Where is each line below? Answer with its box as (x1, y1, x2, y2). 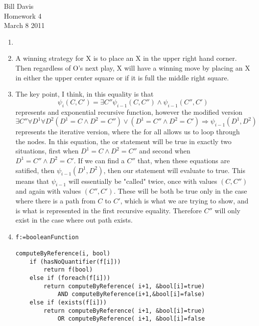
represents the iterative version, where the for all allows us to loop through (15, 126, 240, 137)
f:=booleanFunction (15, 233, 79, 241)
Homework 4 (4, 10, 42, 21)
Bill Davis (4, 1, 34, 11)
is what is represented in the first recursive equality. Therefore (15, 205, 202, 215)
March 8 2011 (4, 20, 45, 30)
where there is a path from (15, 195, 95, 205)
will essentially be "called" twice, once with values (68, 176, 217, 186)
